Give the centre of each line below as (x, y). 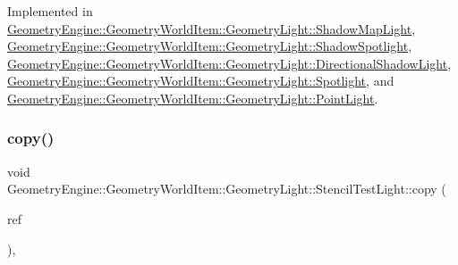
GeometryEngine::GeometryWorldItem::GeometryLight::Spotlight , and (201, 81)
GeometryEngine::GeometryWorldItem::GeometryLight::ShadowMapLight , (212, 28)
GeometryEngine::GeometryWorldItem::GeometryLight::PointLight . (193, 98)
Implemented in (50, 11)
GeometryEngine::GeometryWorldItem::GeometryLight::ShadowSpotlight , (210, 46)
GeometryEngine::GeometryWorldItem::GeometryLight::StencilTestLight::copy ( (227, 189)
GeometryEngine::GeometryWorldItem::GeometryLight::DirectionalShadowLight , (229, 63)
